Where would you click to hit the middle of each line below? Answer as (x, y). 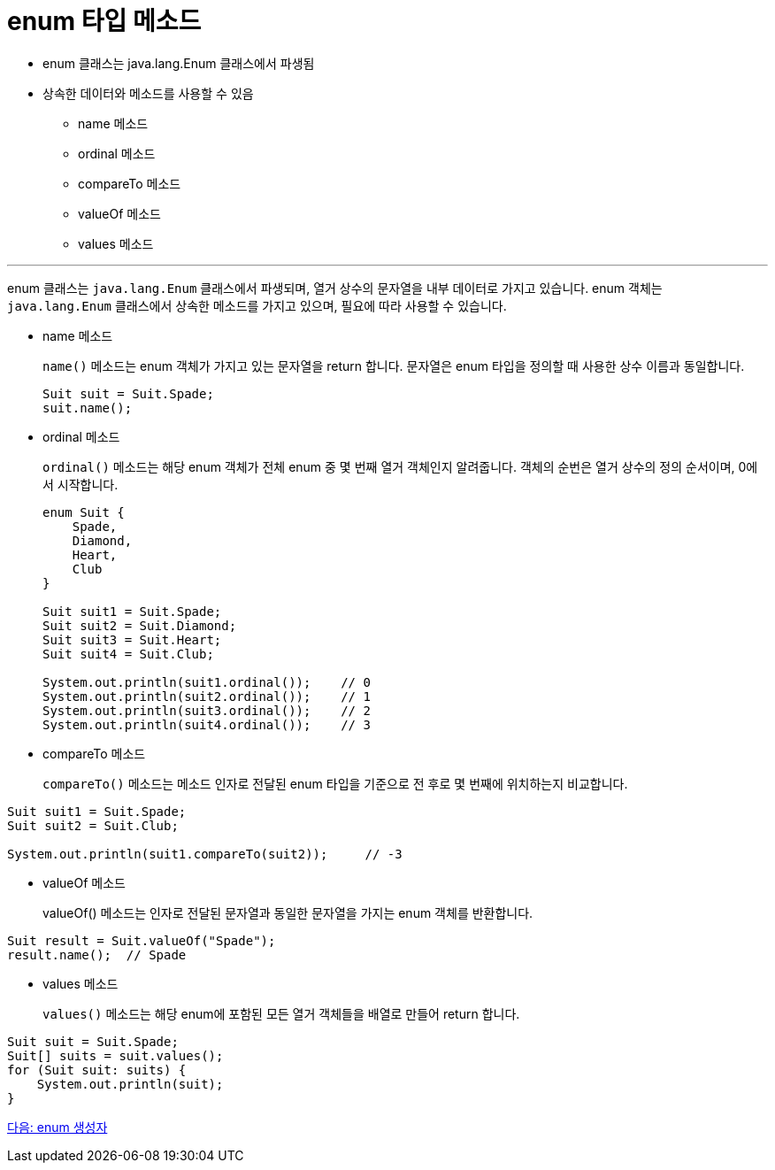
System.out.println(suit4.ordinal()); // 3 (207, 724)
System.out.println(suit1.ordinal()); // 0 (207, 682)
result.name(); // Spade (97, 954)
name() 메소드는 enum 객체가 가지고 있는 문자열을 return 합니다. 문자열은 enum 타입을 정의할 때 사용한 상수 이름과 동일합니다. (394, 366)
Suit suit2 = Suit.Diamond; (140, 625)
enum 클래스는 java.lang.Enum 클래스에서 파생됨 (179, 63)
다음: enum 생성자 (58, 1127)
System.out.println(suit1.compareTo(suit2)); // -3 (205, 854)
